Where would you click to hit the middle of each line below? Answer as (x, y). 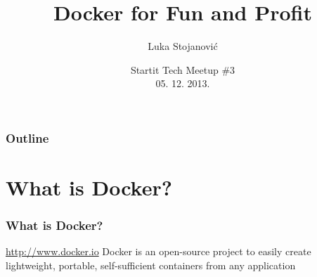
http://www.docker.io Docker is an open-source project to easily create (158, 251)
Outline (27, 137)
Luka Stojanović (183, 46)
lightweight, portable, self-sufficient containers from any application (151, 265)
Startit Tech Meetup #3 (183, 69)
